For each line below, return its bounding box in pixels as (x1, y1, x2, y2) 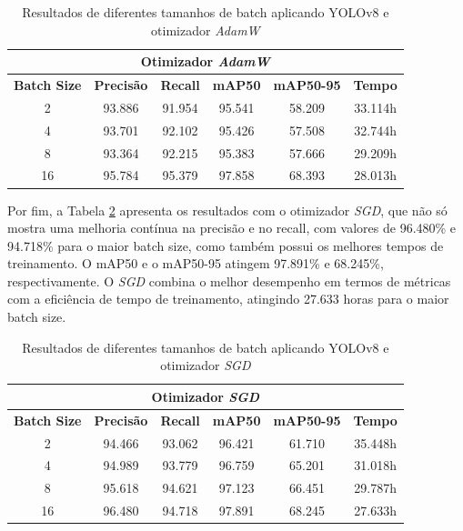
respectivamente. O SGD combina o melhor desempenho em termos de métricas (7, 271, 451, 290)
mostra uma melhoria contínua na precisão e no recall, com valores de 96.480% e (7, 218, 457, 237)
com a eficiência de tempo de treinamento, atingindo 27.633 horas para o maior (7, 289, 449, 308)
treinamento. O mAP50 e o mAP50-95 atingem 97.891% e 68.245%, (7, 254, 384, 273)
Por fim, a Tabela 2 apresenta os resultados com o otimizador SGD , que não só (7, 200, 448, 219)
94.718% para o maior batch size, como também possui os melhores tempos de (7, 235, 444, 255)
